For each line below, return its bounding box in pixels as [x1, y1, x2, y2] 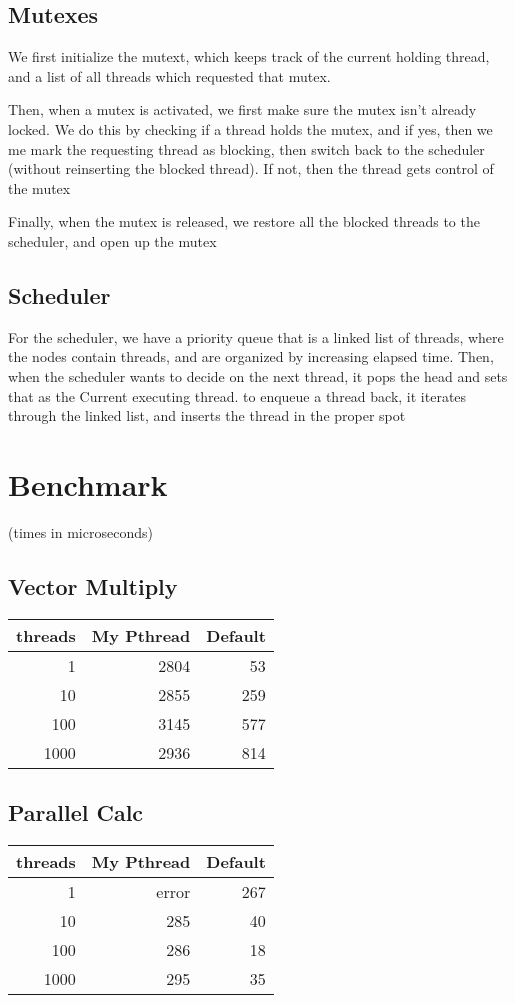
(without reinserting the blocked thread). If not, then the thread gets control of [8, 158, 494, 179]
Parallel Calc [8, 797, 144, 828]
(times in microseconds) [8, 521, 153, 542]
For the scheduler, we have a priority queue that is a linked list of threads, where [8, 326, 504, 347]
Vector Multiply [8, 570, 178, 601]
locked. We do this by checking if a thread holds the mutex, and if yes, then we [8, 118, 493, 139]
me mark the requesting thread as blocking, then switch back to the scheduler [8, 138, 485, 159]
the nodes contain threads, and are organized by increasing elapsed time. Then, [8, 346, 494, 367]
